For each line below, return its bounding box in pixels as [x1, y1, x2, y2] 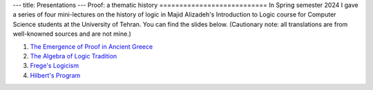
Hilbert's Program [30, 71, 81, 79]
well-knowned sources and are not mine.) [12, 30, 131, 38]
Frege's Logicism [30, 62, 79, 70]
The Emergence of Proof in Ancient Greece [30, 42, 153, 51]
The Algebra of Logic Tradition [30, 52, 117, 60]
